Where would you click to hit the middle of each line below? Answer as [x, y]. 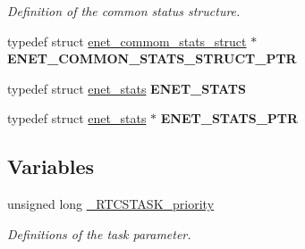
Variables [51, 166]
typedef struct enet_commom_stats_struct [127, 41]
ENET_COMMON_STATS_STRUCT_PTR [152, 58]
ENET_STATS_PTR [229, 118]
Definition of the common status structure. [124, 11]
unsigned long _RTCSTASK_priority [111, 204]
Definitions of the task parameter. [99, 233]
